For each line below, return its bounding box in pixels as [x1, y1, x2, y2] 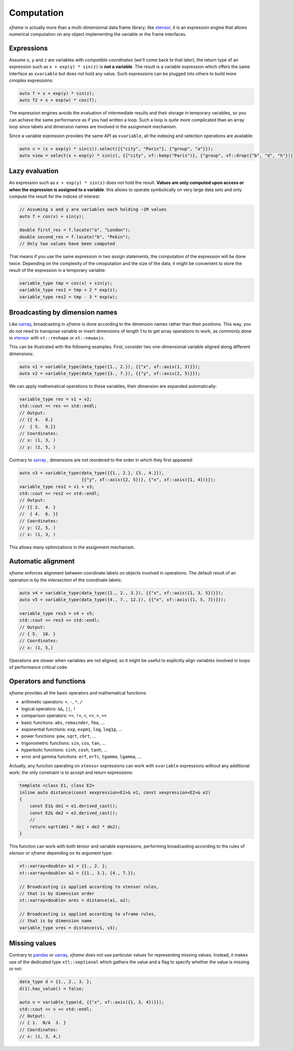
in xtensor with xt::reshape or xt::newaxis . [9, 334, 105, 340]
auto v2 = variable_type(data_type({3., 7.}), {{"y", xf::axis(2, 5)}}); [19, 371, 200, 377]
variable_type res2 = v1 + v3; [19, 484, 95, 489]
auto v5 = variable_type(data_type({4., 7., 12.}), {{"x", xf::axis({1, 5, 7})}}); [19, 597, 226, 602]
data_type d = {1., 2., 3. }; [19, 979, 92, 984]
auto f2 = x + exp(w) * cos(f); [19, 97, 98, 103]
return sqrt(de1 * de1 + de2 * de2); [29, 824, 121, 830]
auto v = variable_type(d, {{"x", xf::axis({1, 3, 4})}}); [19, 1000, 164, 1005]
